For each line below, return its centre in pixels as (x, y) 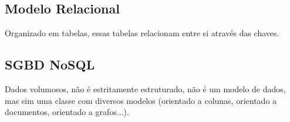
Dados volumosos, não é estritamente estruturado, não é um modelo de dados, (145, 89)
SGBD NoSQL (50, 65)
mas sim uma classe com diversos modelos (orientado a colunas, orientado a (141, 100)
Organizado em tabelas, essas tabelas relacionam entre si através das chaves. (142, 33)
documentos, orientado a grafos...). (67, 112)
